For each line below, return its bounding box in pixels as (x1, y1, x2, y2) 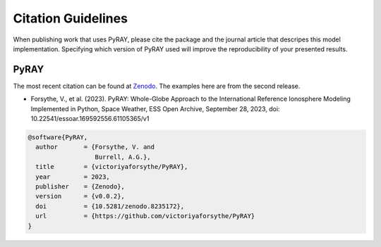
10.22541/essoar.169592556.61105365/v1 (30, 115, 150, 123)
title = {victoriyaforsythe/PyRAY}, (35, 163, 188, 171)
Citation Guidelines (13, 11, 128, 26)
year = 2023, (35, 172, 111, 181)
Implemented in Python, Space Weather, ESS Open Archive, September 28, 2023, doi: (30, 104, 280, 113)
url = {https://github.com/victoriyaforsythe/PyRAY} (35, 212, 255, 220)
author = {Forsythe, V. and (35, 143, 155, 151)
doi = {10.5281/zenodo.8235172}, (35, 202, 185, 210)
